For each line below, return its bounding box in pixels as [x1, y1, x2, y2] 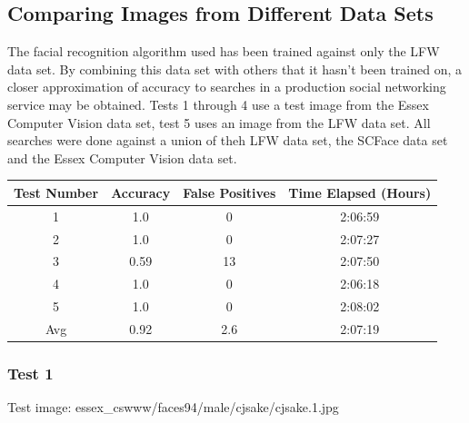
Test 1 [7, 361, 54, 384]
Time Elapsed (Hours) [288, 182, 432, 202]
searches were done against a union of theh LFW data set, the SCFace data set [7, 131, 448, 150]
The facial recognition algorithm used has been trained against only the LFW [7, 42, 440, 61]
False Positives [183, 182, 276, 202]
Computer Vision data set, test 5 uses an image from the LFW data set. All [7, 113, 431, 132]
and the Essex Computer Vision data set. [7, 148, 237, 167]
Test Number [14, 182, 99, 202]
